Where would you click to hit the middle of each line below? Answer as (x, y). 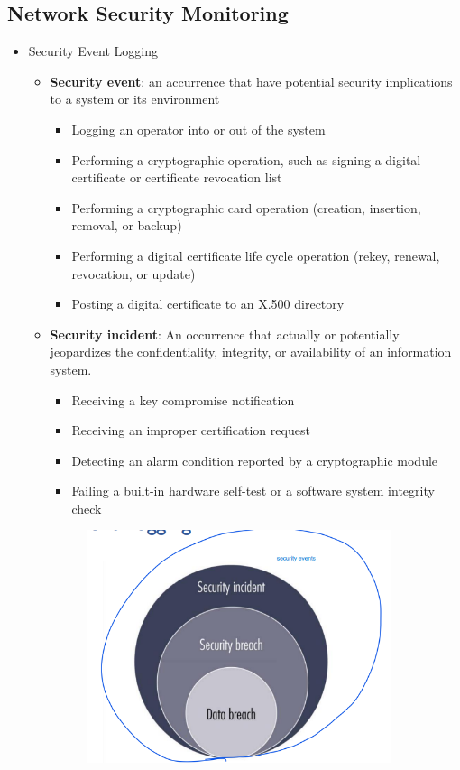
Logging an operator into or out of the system (198, 129)
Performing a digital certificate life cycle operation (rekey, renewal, (256, 255)
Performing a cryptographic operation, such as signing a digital (246, 159)
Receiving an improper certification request (191, 430)
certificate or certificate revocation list (177, 177)
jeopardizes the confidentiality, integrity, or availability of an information (251, 352)
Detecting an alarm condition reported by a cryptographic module (255, 460)
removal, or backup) (127, 225)
